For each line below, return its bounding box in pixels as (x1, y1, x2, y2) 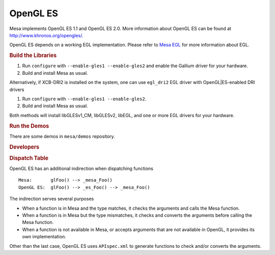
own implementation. (22, 234, 66, 240)
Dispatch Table (9, 154, 48, 161)
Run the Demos (9, 122, 49, 129)
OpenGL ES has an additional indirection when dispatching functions (9, 165, 154, 172)
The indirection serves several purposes (9, 196, 94, 202)
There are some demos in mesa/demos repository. (9, 133, 115, 139)
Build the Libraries (9, 52, 57, 59)
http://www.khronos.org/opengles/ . (9, 32, 84, 38)
